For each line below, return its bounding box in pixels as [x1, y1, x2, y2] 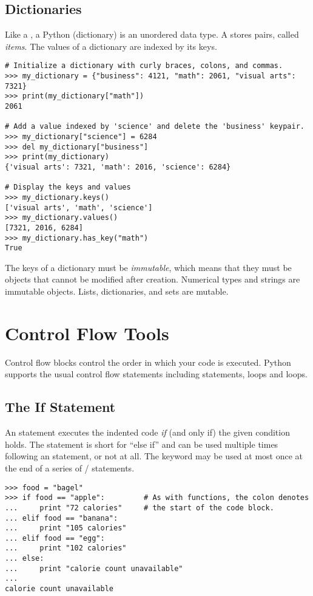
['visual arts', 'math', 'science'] [5, 203, 153, 212]
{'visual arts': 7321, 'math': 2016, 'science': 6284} [5, 162, 231, 171]
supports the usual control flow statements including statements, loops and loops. [5, 368, 308, 380]
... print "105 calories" [5, 524, 127, 533]
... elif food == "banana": [5, 513, 118, 522]
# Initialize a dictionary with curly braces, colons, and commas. [5, 61, 283, 70]
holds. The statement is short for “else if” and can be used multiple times [5, 437, 278, 450]
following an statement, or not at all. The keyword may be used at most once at [5, 450, 303, 462]
